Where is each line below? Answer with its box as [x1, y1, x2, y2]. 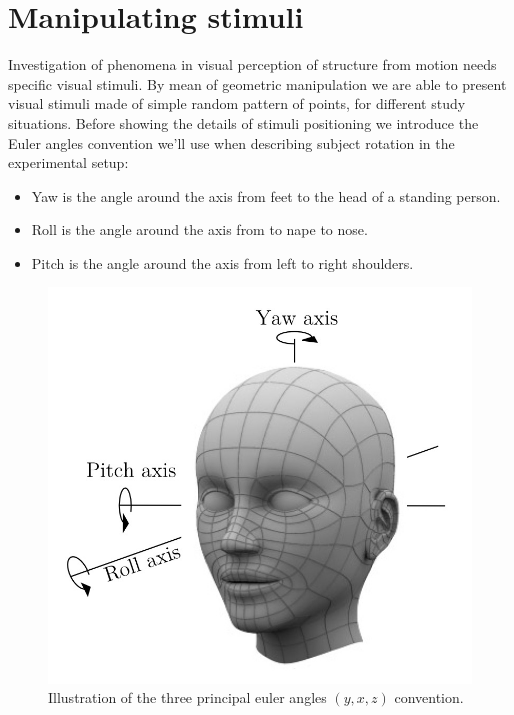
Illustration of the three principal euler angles [48, 687, 327, 708]
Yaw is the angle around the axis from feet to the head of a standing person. [31, 185, 501, 206]
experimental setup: [8, 152, 129, 173]
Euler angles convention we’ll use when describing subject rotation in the [8, 132, 455, 153]
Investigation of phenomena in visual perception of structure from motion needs [8, 54, 497, 75]
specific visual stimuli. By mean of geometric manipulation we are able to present [8, 73, 507, 94]
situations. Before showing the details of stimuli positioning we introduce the [8, 112, 479, 133]
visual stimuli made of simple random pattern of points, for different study [8, 93, 466, 114]
